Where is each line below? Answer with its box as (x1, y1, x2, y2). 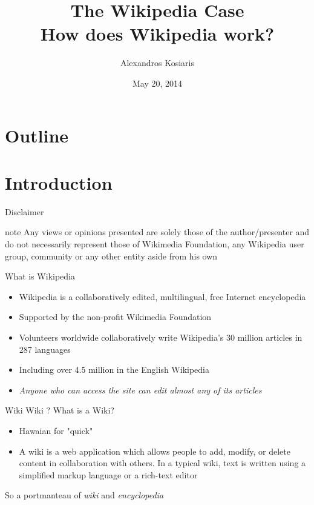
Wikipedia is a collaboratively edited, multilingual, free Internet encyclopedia (19, 290, 306, 303)
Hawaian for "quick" (19, 424, 93, 436)
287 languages (19, 343, 71, 355)
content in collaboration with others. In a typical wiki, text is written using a (19, 457, 306, 469)
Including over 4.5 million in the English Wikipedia (19, 363, 209, 376)
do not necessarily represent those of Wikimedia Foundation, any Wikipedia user (5, 238, 304, 250)
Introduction (5, 170, 113, 195)
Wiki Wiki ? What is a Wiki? (5, 404, 114, 416)
